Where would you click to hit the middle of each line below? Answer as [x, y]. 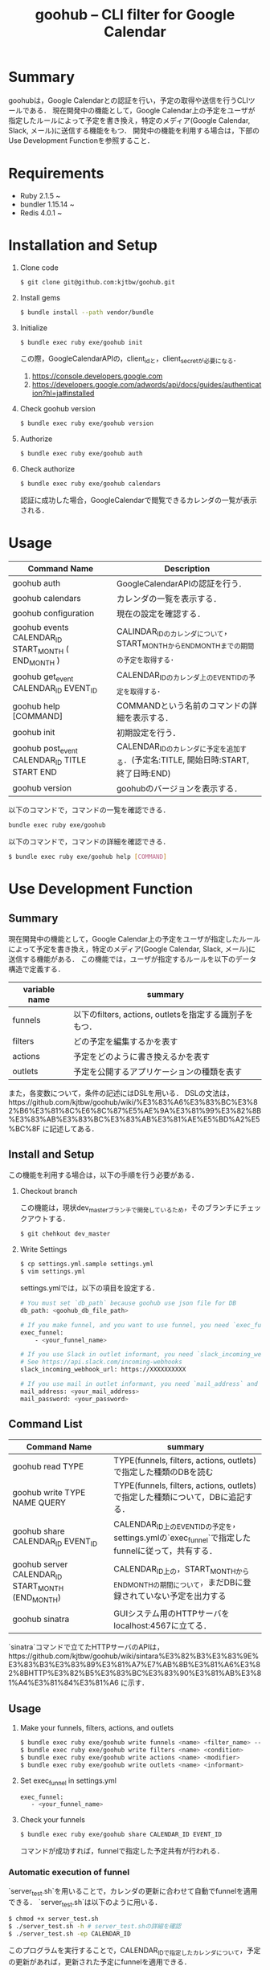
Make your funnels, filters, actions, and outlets [97, 1728]
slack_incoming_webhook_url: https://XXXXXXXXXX [103, 1370]
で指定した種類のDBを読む [164, 1472]
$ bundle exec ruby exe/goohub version [87, 423]
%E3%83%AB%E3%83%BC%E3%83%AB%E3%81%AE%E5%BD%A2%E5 [134, 1119]
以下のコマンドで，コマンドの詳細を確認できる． [89, 841]
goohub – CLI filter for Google [135, 15]
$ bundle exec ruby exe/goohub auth [81, 454]
